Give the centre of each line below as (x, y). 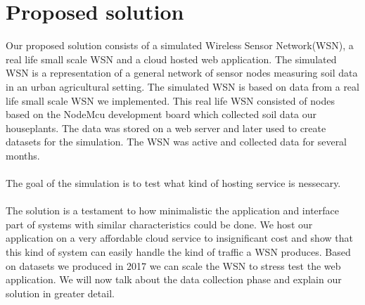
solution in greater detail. (60, 293)
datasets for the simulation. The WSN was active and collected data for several (177, 142)
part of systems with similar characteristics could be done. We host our (159, 224)
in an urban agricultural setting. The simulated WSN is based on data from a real (182, 86)
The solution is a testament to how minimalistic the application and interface (172, 210)
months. (23, 155)
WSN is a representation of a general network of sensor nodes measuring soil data (182, 73)
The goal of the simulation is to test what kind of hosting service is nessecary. (173, 183)
